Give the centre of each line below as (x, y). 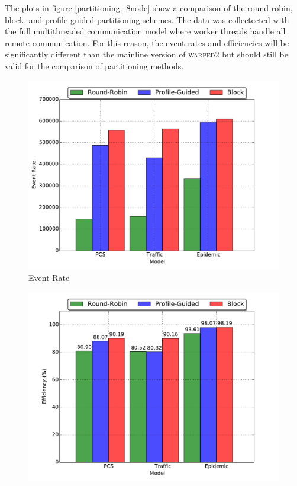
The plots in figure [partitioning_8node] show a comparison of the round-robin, (149, 8)
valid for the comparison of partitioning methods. (94, 65)
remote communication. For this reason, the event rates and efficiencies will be (147, 42)
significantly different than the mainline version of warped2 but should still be (146, 54)
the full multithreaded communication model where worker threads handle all (145, 31)
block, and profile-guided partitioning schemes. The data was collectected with (147, 19)
